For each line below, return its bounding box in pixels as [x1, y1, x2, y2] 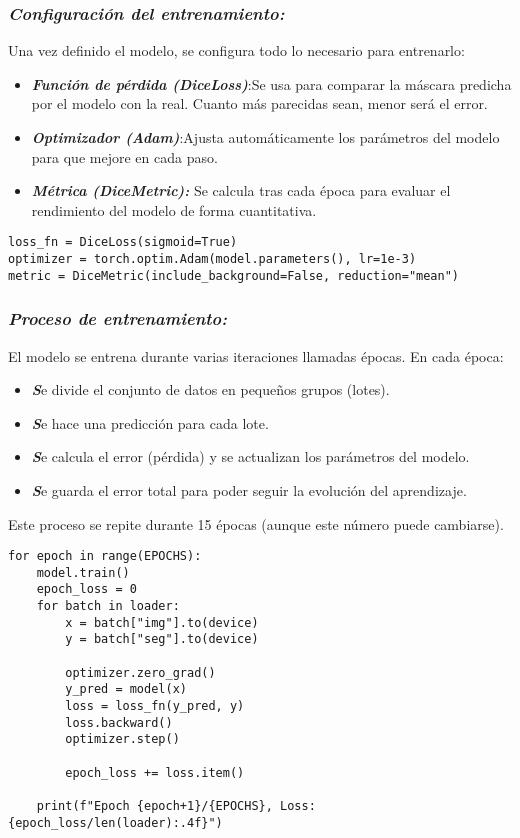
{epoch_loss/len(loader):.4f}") [8, 815, 223, 830]
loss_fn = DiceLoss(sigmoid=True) [8, 235, 238, 250]
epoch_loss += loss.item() [65, 765, 245, 780]
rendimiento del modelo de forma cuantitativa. [31, 199, 317, 220]
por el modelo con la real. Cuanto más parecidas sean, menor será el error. [31, 93, 488, 114]
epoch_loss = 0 [36, 582, 137, 597]
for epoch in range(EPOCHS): [8, 549, 202, 564]
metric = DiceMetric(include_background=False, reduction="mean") [8, 268, 460, 283]
